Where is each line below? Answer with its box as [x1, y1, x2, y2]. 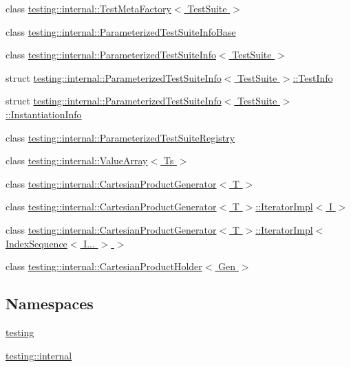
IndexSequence [6, 236, 67, 250]
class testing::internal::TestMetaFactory [6, 1, 171, 15]
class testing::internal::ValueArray [6, 153, 148, 168]
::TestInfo [292, 70, 333, 85]
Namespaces [6, 293, 94, 314]
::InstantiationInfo [6, 107, 82, 121]
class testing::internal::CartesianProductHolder [6, 259, 202, 274]
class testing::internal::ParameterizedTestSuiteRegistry [6, 130, 235, 144]
